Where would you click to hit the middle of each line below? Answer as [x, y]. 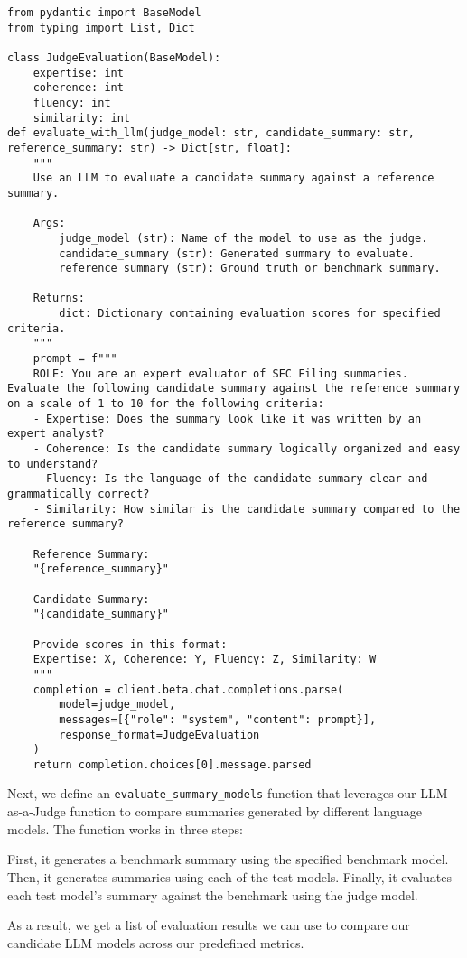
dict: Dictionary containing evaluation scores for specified [250, 314]
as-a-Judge [37, 811]
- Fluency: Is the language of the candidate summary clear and [230, 479]
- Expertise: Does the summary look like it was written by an [227, 419]
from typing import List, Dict [101, 28]
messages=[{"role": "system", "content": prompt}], [218, 719]
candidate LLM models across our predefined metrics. [156, 942]
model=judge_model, [117, 705]
